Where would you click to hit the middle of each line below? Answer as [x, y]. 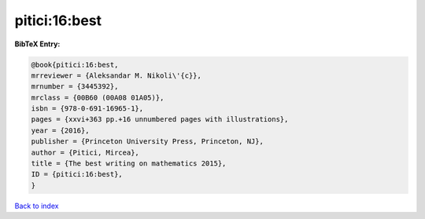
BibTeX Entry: [37, 44]
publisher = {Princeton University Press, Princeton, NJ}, [147, 142]
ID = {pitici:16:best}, [77, 174]
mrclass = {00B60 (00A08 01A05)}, [98, 97]
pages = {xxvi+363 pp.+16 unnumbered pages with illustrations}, [160, 119]
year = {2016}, [60, 130]
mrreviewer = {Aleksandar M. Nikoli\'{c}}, [116, 75]
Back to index [37, 206]
